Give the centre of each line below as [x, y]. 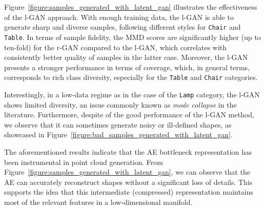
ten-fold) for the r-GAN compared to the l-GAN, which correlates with [116, 47]
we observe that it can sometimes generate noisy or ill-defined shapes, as [118, 124]
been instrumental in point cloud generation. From [84, 162]
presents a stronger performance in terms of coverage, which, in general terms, [127, 67]
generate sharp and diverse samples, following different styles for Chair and [123, 27]
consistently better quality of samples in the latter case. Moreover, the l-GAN [126, 57]
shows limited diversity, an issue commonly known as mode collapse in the [120, 104]
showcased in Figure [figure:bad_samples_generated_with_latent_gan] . [118, 134]
